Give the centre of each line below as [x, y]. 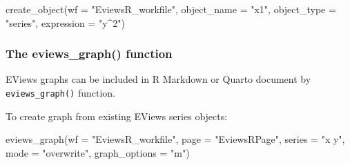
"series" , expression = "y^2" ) [66, 22]
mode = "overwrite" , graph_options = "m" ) [98, 152]
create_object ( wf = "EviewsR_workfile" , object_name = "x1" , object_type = [171, 9]
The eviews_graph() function [89, 54]
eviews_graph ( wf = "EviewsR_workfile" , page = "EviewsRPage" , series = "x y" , [175, 139]
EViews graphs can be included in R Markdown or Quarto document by [158, 79]
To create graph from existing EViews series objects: [117, 116]
